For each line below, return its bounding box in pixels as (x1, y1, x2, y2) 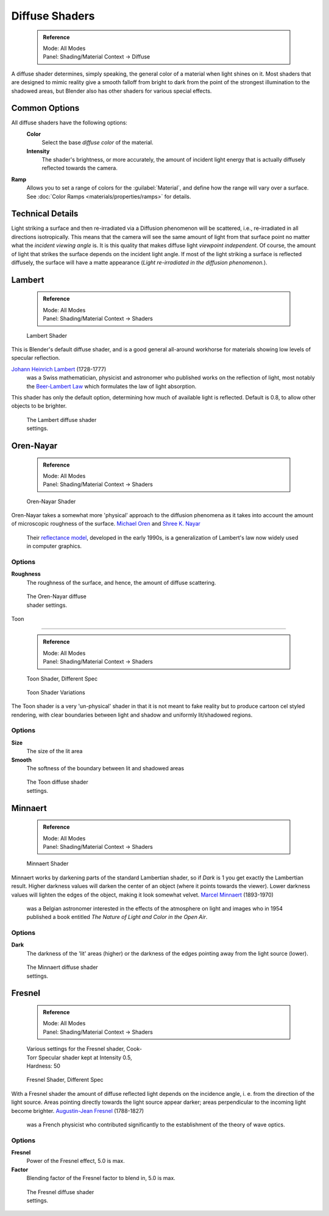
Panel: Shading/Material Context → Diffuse (43, 53, 150, 60)
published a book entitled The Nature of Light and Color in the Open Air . (26, 914, 208, 921)
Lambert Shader (26, 332, 67, 339)
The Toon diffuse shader (26, 778, 88, 786)
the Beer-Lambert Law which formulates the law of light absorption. (26, 382, 197, 390)
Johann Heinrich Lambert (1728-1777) (11, 365, 107, 373)
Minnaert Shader (26, 860, 69, 867)
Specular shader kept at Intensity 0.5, (38, 1054, 132, 1061)
